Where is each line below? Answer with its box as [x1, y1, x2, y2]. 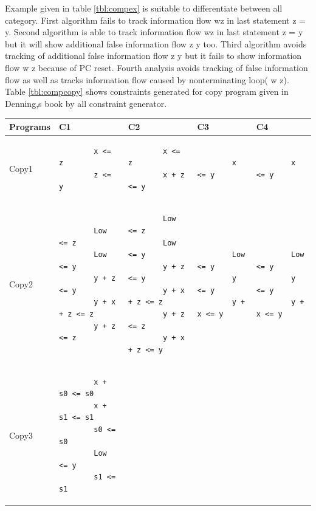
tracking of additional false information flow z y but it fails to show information [5, 49, 302, 62]
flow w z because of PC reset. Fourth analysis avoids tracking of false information [5, 61, 308, 74]
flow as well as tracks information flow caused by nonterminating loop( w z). [5, 73, 289, 86]
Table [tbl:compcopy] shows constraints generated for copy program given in [5, 85, 289, 98]
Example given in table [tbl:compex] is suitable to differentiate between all [5, 2, 283, 14]
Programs [9, 120, 50, 132]
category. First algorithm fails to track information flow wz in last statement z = [5, 13, 306, 26]
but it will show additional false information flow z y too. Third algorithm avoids [5, 37, 307, 50]
